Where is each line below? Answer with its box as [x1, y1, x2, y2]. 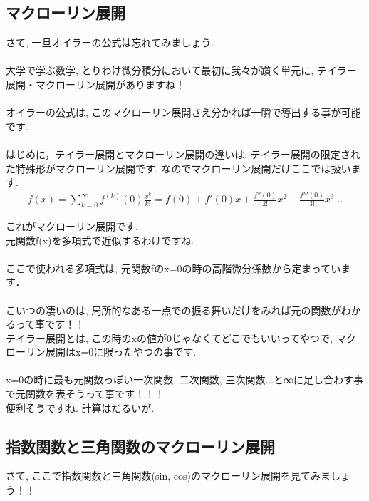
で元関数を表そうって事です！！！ [6, 386, 165, 401]
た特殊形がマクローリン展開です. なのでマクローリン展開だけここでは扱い [6, 160, 351, 175]
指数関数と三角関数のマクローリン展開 [6, 435, 275, 457]
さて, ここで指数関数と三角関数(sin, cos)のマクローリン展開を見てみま [6, 468, 331, 483]
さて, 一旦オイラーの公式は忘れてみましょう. [6, 35, 214, 50]
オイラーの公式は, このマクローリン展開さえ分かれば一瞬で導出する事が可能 [6, 105, 361, 120]
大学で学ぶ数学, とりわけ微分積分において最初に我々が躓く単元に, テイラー [6, 63, 357, 78]
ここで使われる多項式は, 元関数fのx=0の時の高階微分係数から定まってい [6, 260, 341, 275]
